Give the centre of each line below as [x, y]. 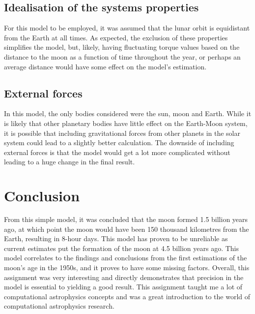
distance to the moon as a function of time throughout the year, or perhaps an [122, 56]
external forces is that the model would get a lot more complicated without [117, 152]
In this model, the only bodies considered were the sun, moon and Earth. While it [128, 113]
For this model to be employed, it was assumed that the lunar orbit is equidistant [127, 28]
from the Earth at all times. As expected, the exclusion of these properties [116, 37]
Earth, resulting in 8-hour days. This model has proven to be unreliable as [116, 238]
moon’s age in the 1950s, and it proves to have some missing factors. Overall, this [127, 267]
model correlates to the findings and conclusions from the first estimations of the [126, 258]
